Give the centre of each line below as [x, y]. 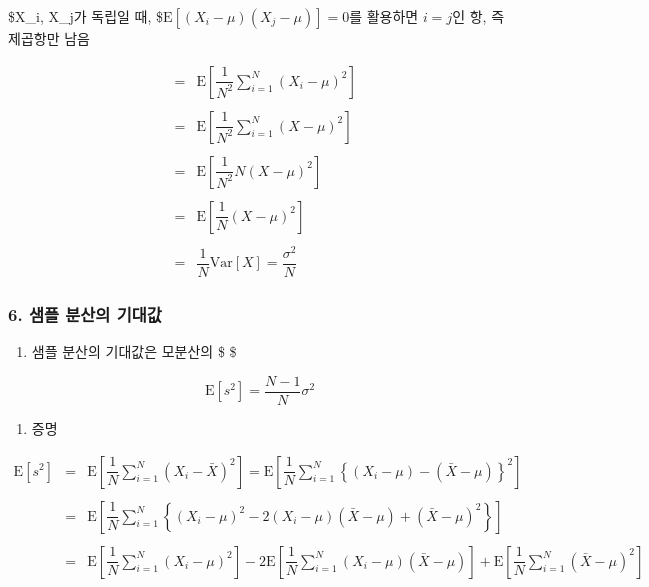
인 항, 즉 [478, 16]
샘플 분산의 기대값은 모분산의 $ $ [134, 351]
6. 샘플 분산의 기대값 [85, 313]
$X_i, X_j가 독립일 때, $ [86, 16]
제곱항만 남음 [49, 38]
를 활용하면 [384, 16]
